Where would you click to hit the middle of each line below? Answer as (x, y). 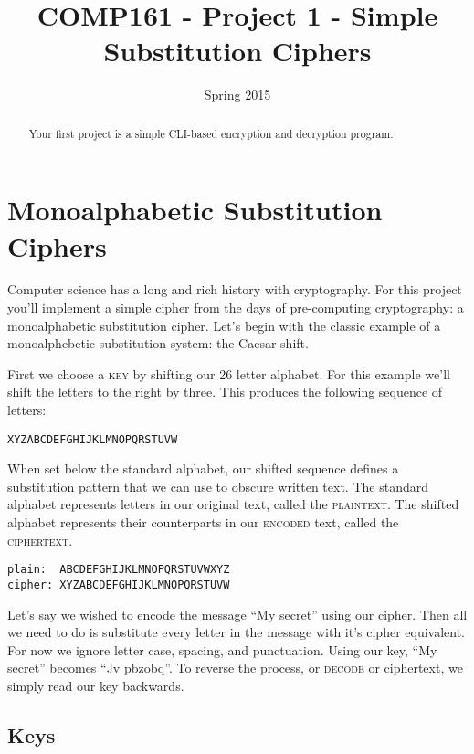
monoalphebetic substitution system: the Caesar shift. (158, 343)
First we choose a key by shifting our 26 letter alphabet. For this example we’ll (229, 373)
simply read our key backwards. (96, 685)
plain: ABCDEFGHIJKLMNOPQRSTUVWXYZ (119, 570)
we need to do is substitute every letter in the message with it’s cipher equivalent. (237, 632)
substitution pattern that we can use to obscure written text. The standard (218, 486)
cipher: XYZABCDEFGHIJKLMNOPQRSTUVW (119, 584)
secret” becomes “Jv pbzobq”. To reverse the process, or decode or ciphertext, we (235, 668)
